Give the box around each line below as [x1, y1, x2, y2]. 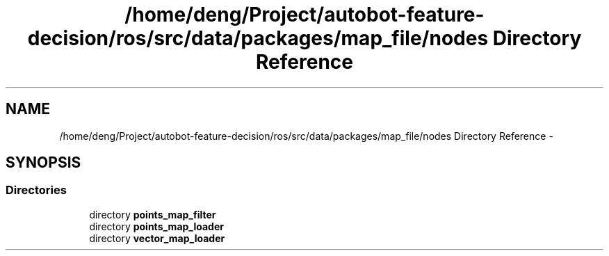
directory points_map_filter [89, 208, 216, 221]
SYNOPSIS [6, 154, 81, 172]
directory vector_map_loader [89, 232, 225, 244]
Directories [6, 183, 67, 198]
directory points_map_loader [89, 220, 224, 232]
